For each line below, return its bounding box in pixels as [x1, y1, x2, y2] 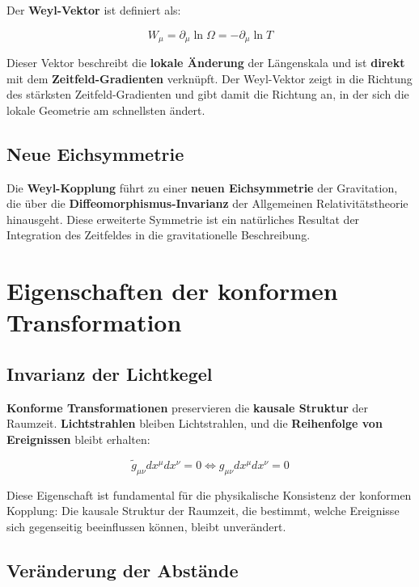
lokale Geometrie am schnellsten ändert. [6, 101, 205, 118]
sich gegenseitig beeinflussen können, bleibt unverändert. [6, 517, 286, 534]
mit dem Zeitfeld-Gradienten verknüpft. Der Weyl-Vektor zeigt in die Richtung [6, 70, 413, 87]
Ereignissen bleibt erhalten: [6, 430, 150, 447]
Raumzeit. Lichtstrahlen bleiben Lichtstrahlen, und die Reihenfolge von [6, 415, 383, 432]
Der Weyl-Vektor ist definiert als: [6, 2, 181, 18]
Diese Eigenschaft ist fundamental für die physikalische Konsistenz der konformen [6, 486, 412, 503]
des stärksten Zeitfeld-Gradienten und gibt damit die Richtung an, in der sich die [6, 86, 409, 103]
